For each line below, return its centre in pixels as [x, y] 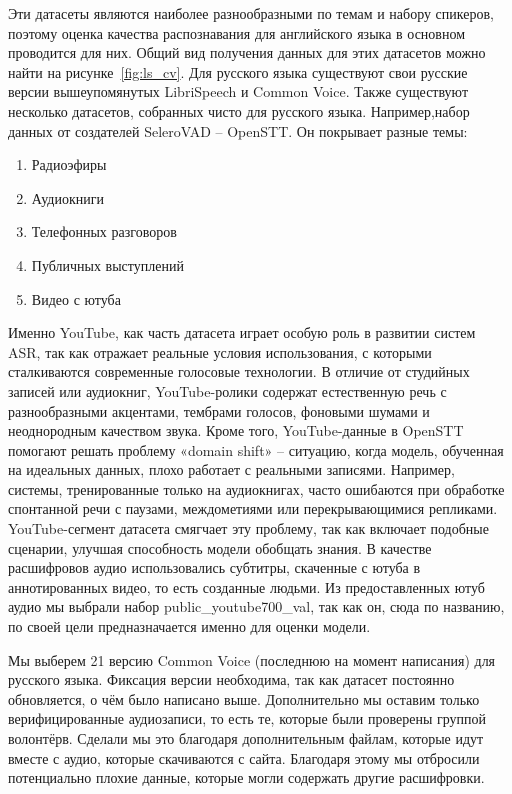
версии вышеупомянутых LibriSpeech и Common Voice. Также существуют [238, 91]
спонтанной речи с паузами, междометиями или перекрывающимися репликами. [253, 508]
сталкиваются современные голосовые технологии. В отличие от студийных [239, 371]
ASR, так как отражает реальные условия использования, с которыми [220, 351]
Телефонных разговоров [104, 231]
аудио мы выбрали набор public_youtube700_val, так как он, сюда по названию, [256, 606]
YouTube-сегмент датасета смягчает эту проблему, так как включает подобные [248, 528]
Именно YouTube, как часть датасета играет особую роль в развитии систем [242, 332]
